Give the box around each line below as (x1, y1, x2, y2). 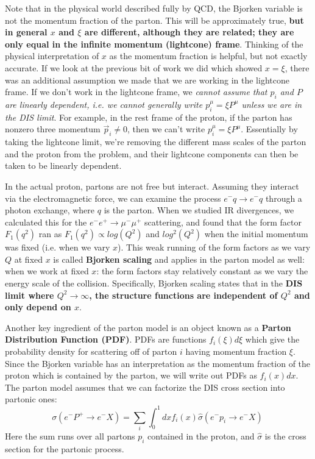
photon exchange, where (5, 204, 95, 216)
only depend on (5, 301, 71, 313)
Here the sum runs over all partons (5, 429, 135, 442)
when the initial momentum (204, 227, 308, 240)
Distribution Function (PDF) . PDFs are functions (5, 333, 207, 346)
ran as (38, 227, 62, 240)
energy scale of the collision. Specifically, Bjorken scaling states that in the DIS (5, 277, 303, 290)
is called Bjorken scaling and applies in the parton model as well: (53, 252, 305, 265)
